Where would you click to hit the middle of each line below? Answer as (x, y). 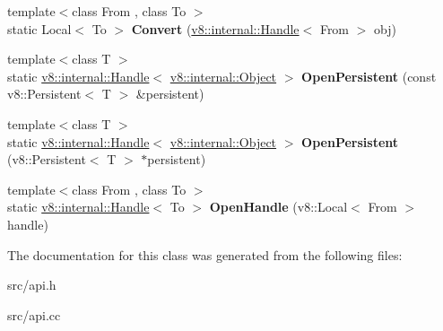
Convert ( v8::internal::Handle (215, 28)
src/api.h (32, 285)
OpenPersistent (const (369, 76)
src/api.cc (34, 314)
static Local (39, 28)
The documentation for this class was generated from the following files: (205, 254)
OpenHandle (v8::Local (278, 207)
